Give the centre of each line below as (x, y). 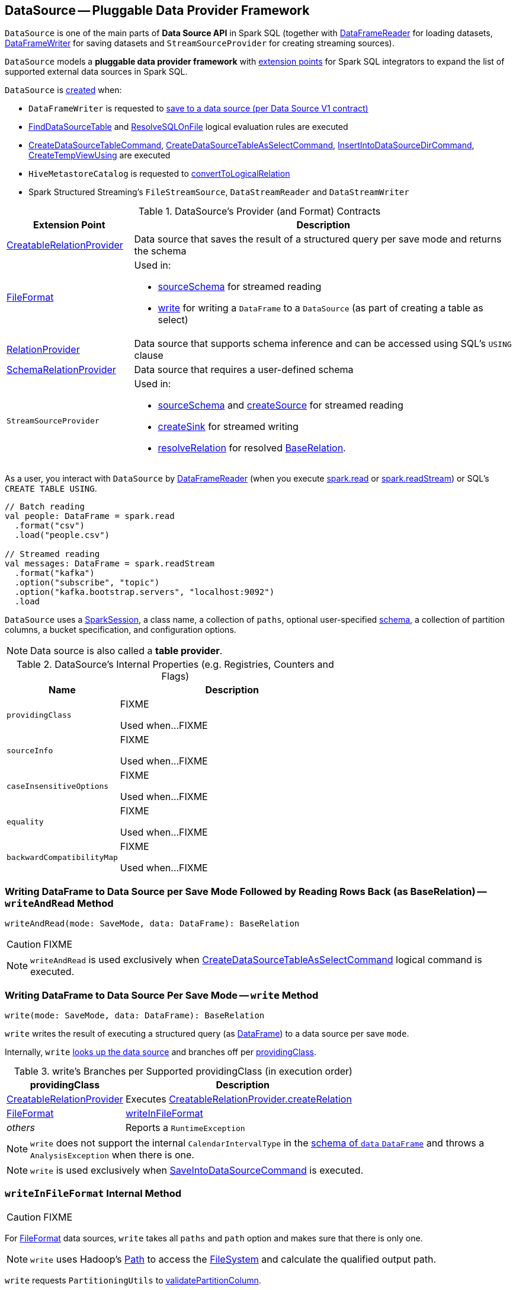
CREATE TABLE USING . (51, 489)
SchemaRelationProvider (61, 370)
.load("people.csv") (62, 535)
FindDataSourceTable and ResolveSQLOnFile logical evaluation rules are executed (188, 127)
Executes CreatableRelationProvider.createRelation (238, 1099)
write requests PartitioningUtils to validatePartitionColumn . (133, 1280)
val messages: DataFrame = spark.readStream (110, 564)
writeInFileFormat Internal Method (93, 1194)
